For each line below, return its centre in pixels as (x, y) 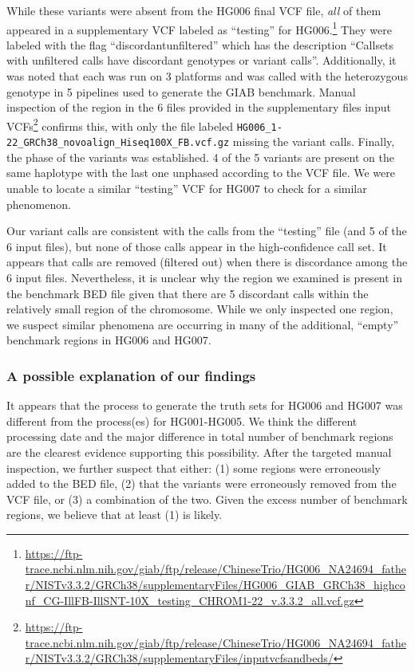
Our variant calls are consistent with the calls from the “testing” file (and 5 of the (207, 231)
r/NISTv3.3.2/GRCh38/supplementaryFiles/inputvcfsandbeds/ (179, 658)
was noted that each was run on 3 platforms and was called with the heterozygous (207, 76)
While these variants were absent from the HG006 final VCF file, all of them (194, 10)
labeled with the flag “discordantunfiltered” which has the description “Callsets (200, 44)
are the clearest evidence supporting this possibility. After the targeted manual (199, 452)
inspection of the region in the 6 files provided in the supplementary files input (199, 107)
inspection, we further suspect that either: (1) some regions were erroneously (194, 468)
